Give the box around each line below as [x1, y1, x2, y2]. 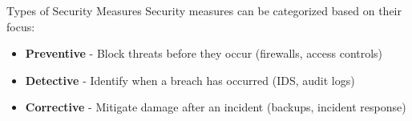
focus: [6, 18, 35, 34]
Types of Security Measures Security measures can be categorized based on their [6, 2, 402, 18]
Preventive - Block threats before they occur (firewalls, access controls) [25, 45, 383, 62]
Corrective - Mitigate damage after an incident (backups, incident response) [25, 99, 406, 115]
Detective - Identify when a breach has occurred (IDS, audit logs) [25, 71, 355, 88]
